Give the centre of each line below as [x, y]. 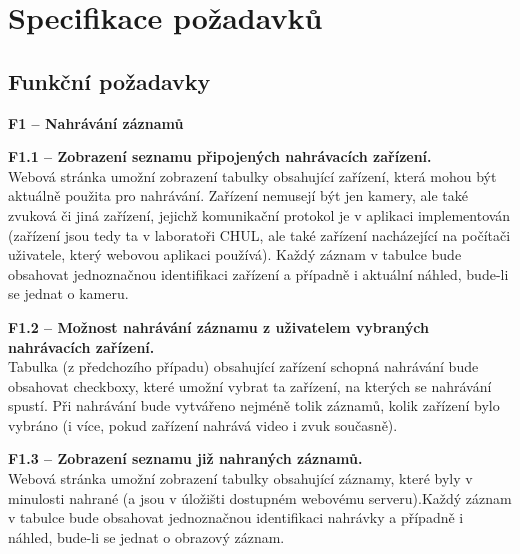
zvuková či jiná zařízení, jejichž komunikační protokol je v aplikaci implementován [259, 214]
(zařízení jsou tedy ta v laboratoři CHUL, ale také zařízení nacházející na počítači [259, 234]
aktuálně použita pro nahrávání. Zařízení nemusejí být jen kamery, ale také [238, 195]
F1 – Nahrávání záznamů [96, 122]
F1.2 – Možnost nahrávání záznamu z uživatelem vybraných [218, 326]
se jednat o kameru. [68, 293]
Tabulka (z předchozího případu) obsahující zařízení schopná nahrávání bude [243, 366]
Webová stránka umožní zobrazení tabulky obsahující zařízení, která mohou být [252, 175]
